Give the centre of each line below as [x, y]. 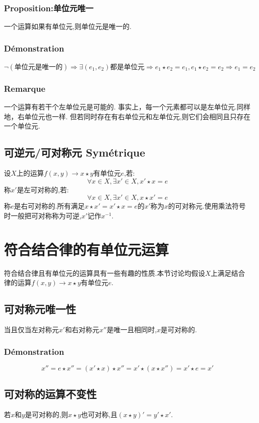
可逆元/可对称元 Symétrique [75, 152]
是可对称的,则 [46, 414]
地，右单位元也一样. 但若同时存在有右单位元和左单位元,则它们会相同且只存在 [127, 116]
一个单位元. [22, 126]
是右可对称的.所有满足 [49, 206]
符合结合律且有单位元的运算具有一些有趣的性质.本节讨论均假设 [104, 273]
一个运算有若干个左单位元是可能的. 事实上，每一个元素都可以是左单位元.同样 [127, 107]
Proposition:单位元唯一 [49, 8]
